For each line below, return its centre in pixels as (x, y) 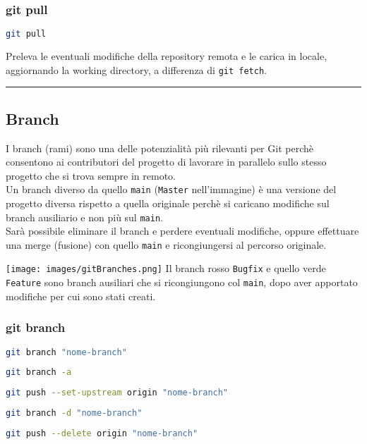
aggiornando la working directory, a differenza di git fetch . (136, 69)
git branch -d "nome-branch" (74, 413)
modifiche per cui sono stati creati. (81, 296)
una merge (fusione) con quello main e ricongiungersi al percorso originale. (166, 244)
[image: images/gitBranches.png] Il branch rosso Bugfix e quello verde (166, 268)
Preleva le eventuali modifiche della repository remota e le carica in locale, (167, 56)
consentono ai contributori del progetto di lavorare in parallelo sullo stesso (166, 162)
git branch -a (39, 372)
